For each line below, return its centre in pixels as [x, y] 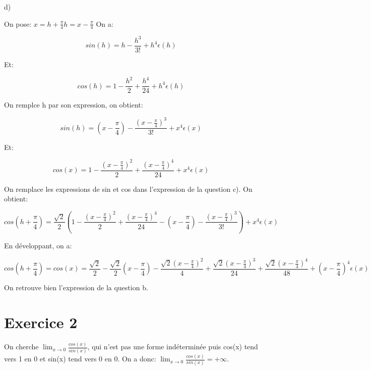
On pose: [18, 23]
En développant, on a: [38, 245]
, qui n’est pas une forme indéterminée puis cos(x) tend [173, 347]
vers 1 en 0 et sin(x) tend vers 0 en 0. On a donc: [80, 359]
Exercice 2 [41, 322]
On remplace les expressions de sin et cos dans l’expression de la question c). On [128, 189]
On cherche [21, 347]
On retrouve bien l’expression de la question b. [76, 287]
